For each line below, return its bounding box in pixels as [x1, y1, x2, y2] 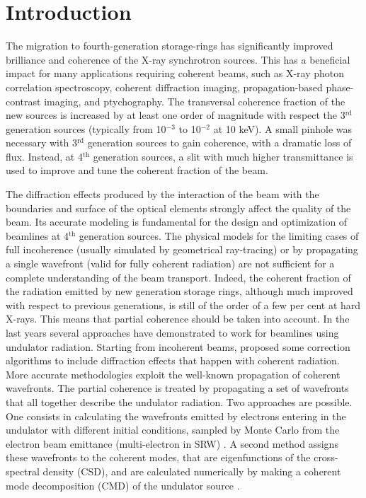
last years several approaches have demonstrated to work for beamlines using [6, 325, 339, 340]
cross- [314, 450, 338, 465]
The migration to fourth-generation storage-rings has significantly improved [6, 38, 333, 53]
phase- [326, 79, 354, 94]
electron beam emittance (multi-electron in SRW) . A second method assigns [6, 436, 338, 451]
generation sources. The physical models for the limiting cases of [79, 228, 359, 243]
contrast [6, 93, 41, 108]
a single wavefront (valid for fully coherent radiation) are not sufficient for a [6, 256, 335, 271]
